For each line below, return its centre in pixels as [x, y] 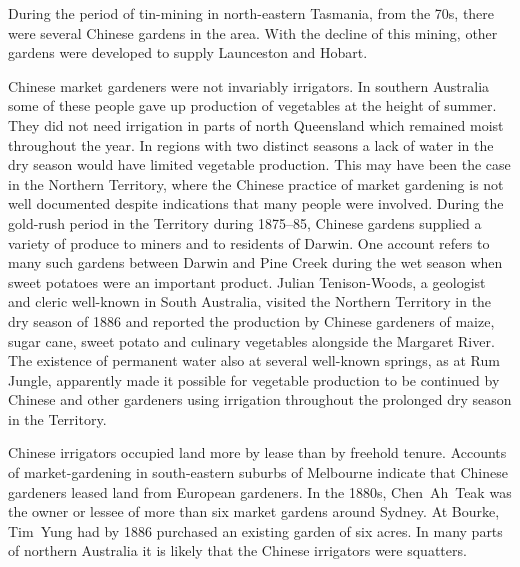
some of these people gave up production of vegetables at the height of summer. [252, 105]
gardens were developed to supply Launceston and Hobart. [188, 52]
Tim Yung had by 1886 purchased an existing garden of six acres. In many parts [255, 530]
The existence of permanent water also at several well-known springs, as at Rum [254, 360]
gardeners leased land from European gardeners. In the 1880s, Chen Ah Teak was [260, 491]
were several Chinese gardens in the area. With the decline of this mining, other [253, 32]
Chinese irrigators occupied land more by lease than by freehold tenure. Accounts [257, 452]
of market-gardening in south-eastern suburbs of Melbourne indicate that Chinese [258, 472]
